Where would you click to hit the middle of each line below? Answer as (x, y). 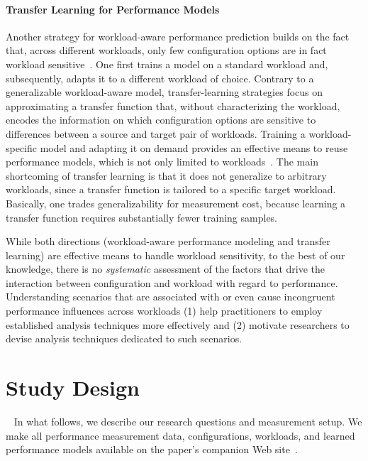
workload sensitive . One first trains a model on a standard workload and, (167, 64)
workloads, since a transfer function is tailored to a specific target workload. (171, 189)
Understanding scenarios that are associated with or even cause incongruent (171, 297)
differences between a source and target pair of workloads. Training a (156, 133)
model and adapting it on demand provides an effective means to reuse (194, 147)
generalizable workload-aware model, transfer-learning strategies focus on (165, 92)
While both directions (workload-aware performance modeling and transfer (168, 241)
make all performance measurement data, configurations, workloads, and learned (180, 435)
